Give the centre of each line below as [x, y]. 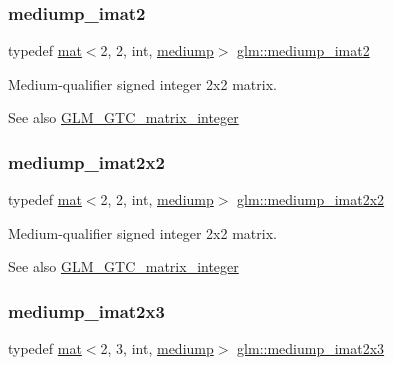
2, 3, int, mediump [157, 348]
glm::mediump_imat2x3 [311, 348]
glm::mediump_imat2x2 [311, 199]
